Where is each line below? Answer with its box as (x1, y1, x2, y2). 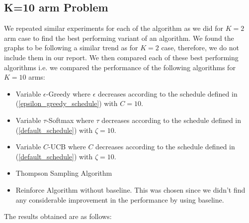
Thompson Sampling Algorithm (15, 168, 112, 178)
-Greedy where (46, 88, 90, 99)
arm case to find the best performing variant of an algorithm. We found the (4, 32, 234, 43)
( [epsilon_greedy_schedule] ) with (15, 98, 118, 109)
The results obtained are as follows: (4, 211, 112, 222)
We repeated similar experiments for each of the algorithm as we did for (4, 23, 224, 33)
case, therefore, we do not (161, 42, 239, 53)
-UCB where (48, 141, 86, 152)
